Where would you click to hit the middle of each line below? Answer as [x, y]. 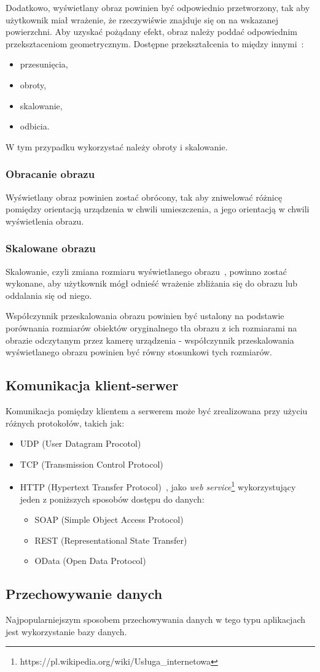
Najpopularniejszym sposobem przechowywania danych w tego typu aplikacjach [155, 620]
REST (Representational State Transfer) [111, 540]
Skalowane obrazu [51, 248]
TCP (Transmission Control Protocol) [92, 464]
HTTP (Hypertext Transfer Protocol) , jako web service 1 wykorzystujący [158, 486]
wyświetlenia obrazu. [45, 221]
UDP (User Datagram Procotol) [80, 443]
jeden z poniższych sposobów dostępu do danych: [112, 499]
